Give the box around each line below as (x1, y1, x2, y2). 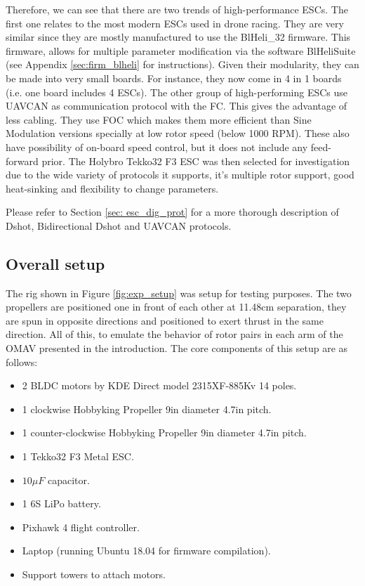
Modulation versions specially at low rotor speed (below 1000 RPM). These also (6, 126, 350, 141)
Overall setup (6, 252, 105, 274)
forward (6, 153, 39, 168)
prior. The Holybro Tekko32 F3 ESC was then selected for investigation (41, 153, 350, 168)
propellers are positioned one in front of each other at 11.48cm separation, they (6, 299, 347, 314)
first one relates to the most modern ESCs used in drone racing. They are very (6, 15, 344, 30)
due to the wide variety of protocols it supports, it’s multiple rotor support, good (6, 167, 354, 182)
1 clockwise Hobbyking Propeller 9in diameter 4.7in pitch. (22, 401, 272, 416)
